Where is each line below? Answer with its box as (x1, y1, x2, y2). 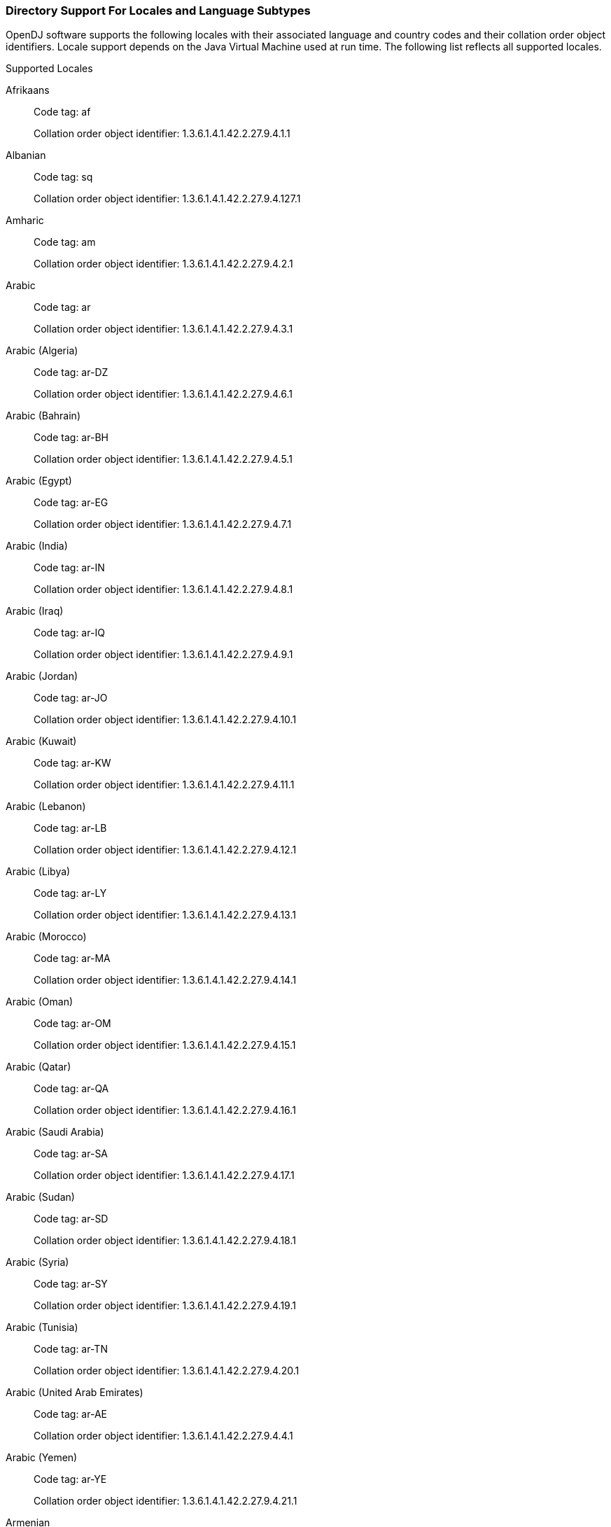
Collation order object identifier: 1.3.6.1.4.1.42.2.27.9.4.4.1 (34, 1430, 293, 1442)
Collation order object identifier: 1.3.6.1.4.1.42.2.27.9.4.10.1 (34, 713, 297, 726)
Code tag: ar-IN (34, 562, 105, 574)
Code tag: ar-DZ (34, 366, 108, 379)
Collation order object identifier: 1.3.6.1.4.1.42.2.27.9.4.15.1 (34, 1039, 296, 1052)
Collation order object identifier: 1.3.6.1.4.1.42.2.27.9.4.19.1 (34, 1299, 296, 1312)
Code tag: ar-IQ (34, 627, 105, 639)
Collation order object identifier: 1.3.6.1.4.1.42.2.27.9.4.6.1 (34, 388, 293, 400)
